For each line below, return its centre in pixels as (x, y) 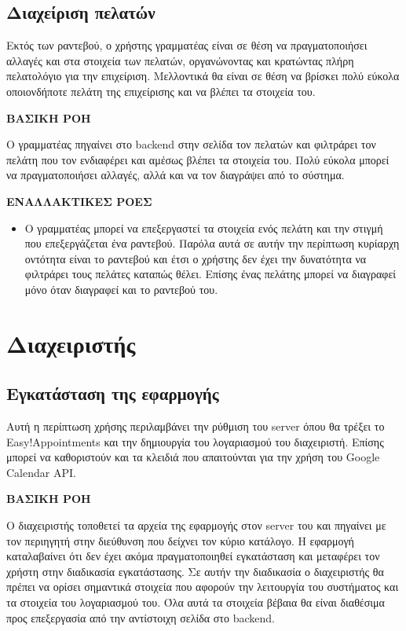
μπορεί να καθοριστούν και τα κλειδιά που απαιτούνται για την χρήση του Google (193, 457)
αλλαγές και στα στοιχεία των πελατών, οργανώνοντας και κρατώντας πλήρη (180, 60)
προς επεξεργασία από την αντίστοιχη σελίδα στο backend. (141, 617)
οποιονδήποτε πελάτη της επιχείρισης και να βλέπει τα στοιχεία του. (161, 91)
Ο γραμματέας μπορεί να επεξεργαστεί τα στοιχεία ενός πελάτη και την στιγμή (204, 227)
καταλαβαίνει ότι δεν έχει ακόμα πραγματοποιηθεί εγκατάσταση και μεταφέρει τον (193, 556)
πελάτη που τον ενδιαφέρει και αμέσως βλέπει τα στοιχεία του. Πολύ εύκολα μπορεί (198, 159)
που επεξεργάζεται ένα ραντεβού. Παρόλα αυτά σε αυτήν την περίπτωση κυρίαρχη (212, 243)
